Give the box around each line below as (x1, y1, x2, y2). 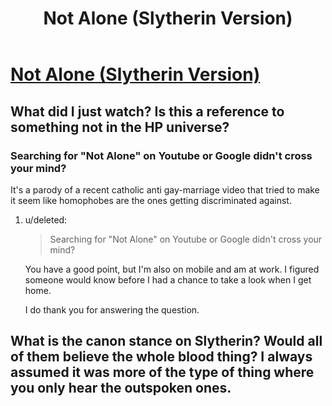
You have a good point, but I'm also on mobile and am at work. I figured (24, 263, 320, 275)
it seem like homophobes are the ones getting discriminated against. (10, 194, 292, 206)
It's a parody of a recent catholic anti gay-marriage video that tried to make (10, 183, 320, 196)
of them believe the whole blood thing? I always (10, 348, 313, 366)
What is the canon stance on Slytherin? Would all (10, 333, 323, 350)
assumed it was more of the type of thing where (10, 364, 315, 381)
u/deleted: (24, 213, 68, 226)
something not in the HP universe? (10, 118, 230, 136)
